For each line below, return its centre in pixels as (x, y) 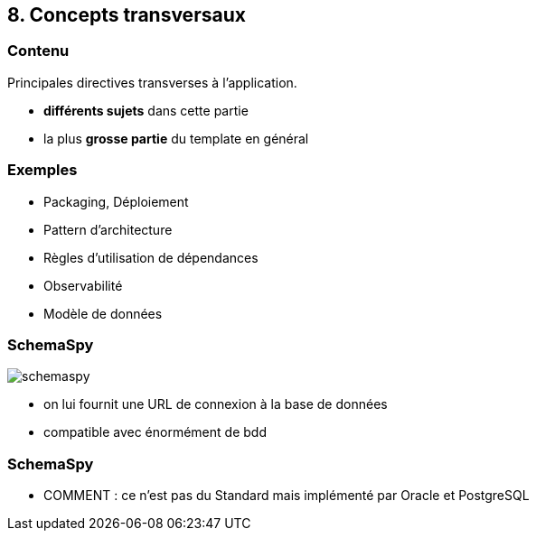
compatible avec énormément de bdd (155, 432)
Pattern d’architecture (108, 229)
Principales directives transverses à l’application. (152, 82)
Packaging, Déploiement (116, 201)
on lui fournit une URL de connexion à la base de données (216, 404)
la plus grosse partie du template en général (176, 138)
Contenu (38, 51)
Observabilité (83, 285)
